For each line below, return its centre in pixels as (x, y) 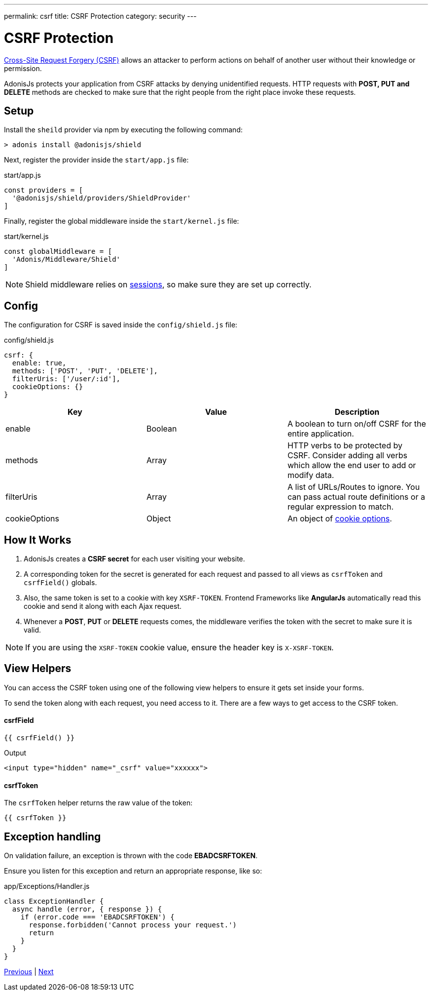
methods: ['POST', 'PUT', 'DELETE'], (85, 371)
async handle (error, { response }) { (87, 909)
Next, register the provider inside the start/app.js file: (96, 160)
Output (15, 753)
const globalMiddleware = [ (58, 252)
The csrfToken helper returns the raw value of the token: (98, 803)
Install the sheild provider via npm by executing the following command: (123, 130)
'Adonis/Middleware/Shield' (66, 259)
